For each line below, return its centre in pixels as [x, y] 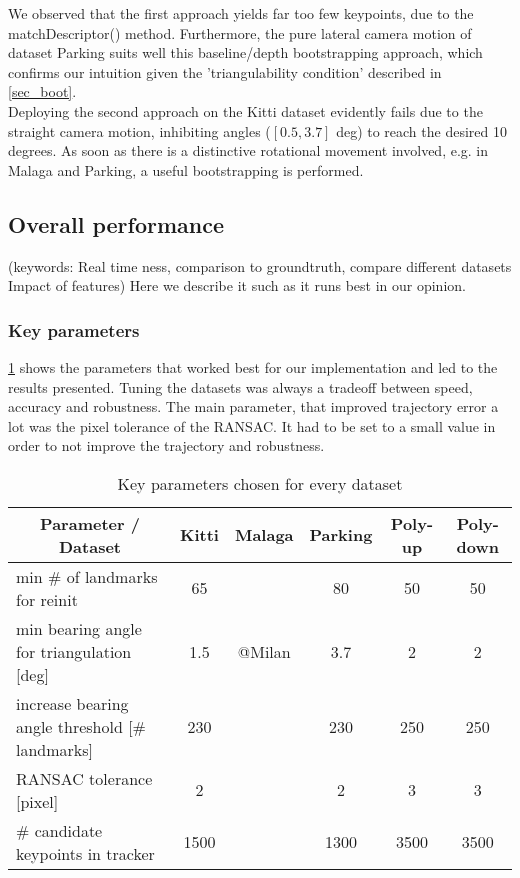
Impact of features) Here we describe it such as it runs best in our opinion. [237, 285]
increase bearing [72, 703]
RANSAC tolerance [84, 778]
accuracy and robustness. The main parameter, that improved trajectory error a [253, 406]
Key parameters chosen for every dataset [260, 483]
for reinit [47, 599]
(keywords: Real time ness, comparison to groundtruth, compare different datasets [260, 265]
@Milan [264, 651]
